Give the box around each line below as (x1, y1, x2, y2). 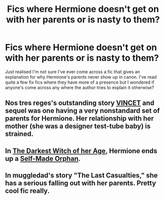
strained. (5, 130, 34, 138)
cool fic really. (5, 187, 50, 195)
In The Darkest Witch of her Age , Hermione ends (5, 147, 158, 155)
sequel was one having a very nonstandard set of (5, 106, 160, 115)
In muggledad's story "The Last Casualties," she (5, 171, 158, 180)
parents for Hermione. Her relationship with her (5, 114, 154, 123)
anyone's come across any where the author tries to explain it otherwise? (5, 84, 154, 90)
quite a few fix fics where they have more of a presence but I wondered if (5, 79, 155, 85)
